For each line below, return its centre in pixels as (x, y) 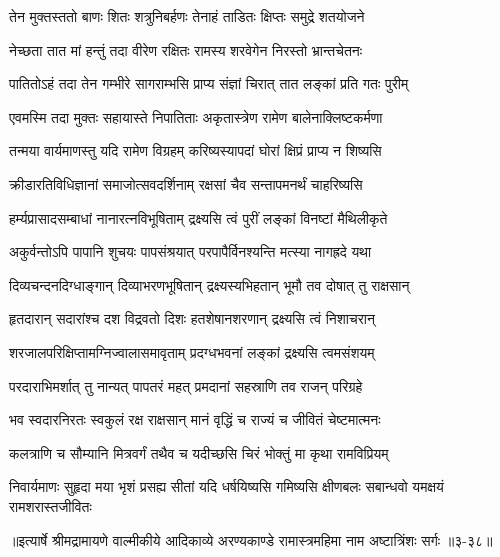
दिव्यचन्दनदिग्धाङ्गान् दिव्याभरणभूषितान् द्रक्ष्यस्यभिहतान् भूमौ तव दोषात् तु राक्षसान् (209, 284)
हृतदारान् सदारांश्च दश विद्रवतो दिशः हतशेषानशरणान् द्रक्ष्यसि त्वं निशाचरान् (192, 318)
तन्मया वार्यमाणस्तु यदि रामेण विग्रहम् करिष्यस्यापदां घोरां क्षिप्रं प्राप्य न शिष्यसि (195, 150)
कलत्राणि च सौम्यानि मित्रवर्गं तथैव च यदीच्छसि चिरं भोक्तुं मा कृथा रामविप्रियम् (199, 452)
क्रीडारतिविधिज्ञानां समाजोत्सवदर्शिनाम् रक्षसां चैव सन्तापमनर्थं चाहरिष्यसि (186, 183)
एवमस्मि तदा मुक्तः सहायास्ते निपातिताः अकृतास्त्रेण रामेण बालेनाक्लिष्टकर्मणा (196, 116)
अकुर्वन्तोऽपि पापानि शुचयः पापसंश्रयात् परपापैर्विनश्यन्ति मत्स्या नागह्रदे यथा (190, 251)
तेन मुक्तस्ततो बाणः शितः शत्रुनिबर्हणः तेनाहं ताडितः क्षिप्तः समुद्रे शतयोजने (187, 16)
